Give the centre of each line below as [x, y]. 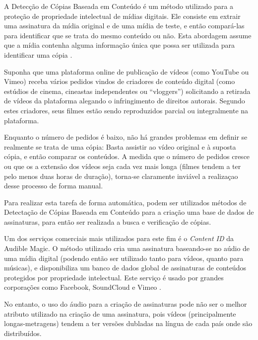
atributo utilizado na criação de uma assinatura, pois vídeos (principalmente [120, 313]
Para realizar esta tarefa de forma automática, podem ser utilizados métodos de [125, 202]
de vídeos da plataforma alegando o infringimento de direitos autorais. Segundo [125, 101]
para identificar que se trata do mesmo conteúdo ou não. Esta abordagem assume [128, 35]
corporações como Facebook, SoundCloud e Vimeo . [83, 287]
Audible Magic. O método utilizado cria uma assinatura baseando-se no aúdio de [127, 248]
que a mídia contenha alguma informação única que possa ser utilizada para [120, 45]
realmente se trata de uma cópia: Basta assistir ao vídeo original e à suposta [120, 146]
